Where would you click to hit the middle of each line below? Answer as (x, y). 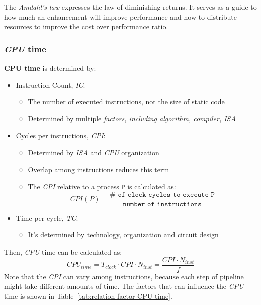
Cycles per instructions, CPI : (61, 135)
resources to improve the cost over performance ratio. (86, 26)
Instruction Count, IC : (51, 84)
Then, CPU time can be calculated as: (63, 252)
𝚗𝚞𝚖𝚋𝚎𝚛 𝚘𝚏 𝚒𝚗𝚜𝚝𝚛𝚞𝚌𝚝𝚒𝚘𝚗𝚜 (162, 204)
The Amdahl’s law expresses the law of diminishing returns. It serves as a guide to (130, 7)
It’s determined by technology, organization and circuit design (123, 235)
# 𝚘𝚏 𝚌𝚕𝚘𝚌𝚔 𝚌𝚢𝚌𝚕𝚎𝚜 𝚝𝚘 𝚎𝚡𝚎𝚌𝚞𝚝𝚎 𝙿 (162, 194)
